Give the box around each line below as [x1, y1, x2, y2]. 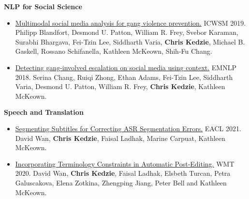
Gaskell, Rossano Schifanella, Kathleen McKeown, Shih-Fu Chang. [15, 46, 212, 56]
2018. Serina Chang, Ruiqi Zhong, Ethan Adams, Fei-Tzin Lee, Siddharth [15, 72, 233, 82]
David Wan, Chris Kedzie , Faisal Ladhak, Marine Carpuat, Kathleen [15, 133, 225, 143]
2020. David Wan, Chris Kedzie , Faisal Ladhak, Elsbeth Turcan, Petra [15, 168, 231, 178]
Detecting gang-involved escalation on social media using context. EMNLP [15, 62, 236, 72]
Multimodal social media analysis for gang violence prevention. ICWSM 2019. [15, 17, 246, 28]
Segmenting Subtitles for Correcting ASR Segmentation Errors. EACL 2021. [15, 123, 241, 133]
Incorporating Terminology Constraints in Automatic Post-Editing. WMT [15, 158, 234, 168]
